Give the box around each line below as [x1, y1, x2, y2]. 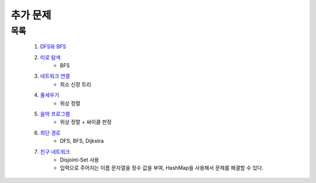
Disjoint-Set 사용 [60, 156, 99, 163]
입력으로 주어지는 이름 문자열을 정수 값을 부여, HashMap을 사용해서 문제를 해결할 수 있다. [60, 164, 264, 171]
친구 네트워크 [40, 148, 70, 155]
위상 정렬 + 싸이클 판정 [60, 118, 112, 125]
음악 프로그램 [40, 110, 70, 117]
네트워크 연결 [40, 73, 70, 80]
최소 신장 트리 [60, 80, 92, 87]
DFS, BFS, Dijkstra [60, 138, 104, 145]
